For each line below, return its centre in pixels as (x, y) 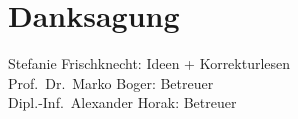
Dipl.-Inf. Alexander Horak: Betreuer (122, 102)
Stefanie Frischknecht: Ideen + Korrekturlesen (149, 63)
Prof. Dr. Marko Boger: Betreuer (111, 82)
